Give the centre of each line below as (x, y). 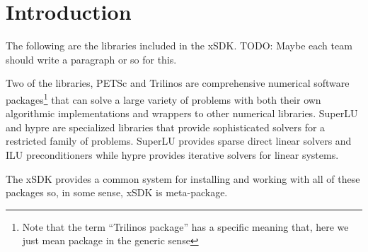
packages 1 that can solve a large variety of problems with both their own (163, 98)
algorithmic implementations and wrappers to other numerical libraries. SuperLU (182, 113)
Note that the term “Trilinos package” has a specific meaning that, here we (185, 226)
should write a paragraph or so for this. (91, 59)
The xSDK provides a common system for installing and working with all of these (183, 178)
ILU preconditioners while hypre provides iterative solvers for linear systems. (172, 154)
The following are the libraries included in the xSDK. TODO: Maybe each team (179, 46)
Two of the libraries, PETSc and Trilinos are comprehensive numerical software (178, 83)
